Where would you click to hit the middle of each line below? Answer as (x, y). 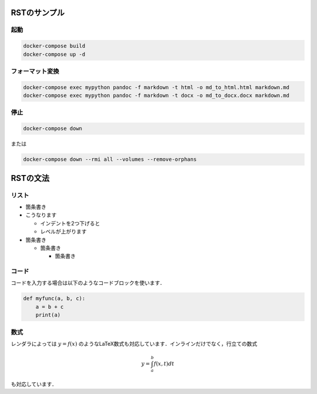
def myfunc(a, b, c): (54, 299)
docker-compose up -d (54, 54)
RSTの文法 (30, 178)
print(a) (48, 315)
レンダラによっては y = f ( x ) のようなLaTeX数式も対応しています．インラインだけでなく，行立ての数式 (134, 344)
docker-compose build (54, 46)
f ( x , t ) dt (164, 364)
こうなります (41, 215)
